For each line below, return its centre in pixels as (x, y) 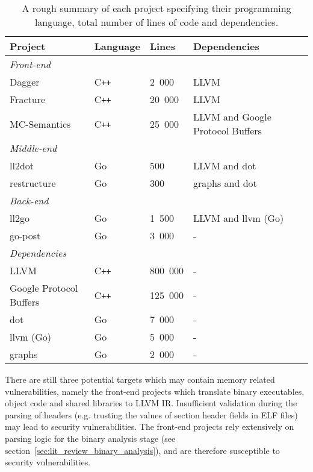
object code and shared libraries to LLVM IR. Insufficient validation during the (151, 403)
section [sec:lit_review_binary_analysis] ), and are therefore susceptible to (142, 450)
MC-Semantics (40, 124)
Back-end (29, 200)
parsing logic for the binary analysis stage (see (90, 438)
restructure (33, 183)
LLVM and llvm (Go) (238, 218)
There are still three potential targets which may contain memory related (140, 379)
